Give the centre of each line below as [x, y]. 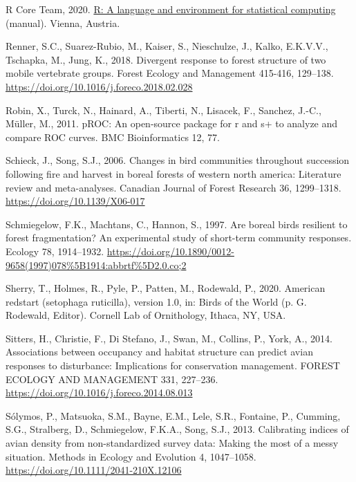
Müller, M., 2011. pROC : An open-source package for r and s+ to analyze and [172, 123]
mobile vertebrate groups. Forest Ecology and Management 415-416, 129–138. [170, 73]
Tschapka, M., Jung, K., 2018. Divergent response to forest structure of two [166, 59]
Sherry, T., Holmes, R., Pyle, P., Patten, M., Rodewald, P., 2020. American [166, 288]
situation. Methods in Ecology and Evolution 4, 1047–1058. [131, 456]
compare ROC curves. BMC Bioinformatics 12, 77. [113, 137]
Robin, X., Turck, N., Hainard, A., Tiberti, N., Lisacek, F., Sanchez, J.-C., [163, 110]
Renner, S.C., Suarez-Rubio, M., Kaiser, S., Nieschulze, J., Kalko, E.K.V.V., [167, 46]
